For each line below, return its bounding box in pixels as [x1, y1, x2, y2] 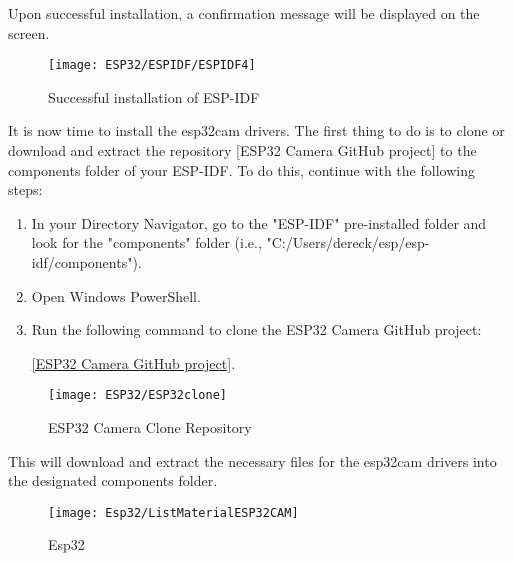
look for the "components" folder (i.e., [31, 232, 262, 253]
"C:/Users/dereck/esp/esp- [266, 232, 430, 253]
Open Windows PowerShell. [31, 285, 201, 306]
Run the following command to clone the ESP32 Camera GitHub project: [31, 319, 482, 340]
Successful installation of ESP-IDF [48, 86, 260, 107]
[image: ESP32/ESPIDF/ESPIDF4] [48, 58, 256, 73]
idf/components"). [31, 252, 142, 272]
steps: [8, 179, 43, 200]
